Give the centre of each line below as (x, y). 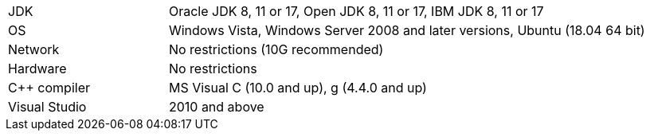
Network (34, 49)
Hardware (37, 68)
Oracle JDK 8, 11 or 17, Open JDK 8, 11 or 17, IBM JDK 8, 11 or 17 (356, 11)
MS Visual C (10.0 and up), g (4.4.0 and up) (298, 88)
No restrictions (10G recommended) (276, 49)
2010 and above (216, 107)
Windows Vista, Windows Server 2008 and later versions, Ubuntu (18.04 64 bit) (407, 30)
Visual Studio (47, 107)
